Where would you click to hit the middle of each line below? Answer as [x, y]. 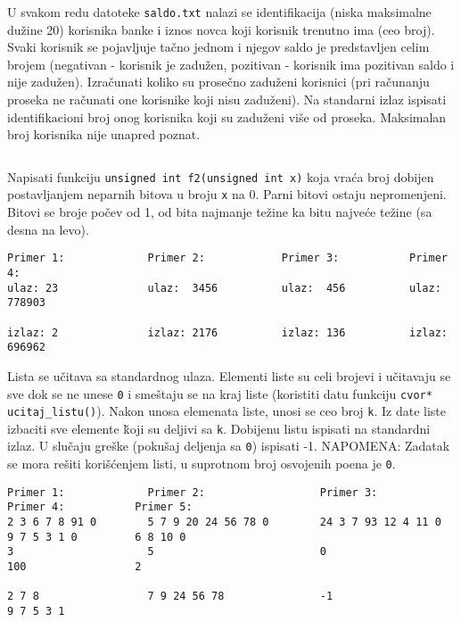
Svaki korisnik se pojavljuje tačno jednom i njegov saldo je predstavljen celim [218, 47]
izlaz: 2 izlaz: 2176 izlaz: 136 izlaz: [227, 332]
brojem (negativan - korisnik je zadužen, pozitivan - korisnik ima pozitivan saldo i [231, 64]
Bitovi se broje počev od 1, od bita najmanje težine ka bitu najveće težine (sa [220, 212]
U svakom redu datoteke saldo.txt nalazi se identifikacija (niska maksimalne [219, 12]
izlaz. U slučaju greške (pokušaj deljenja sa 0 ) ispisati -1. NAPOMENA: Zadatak [229, 446]
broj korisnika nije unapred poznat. [104, 134]
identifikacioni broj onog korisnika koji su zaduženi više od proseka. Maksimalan [227, 116]
